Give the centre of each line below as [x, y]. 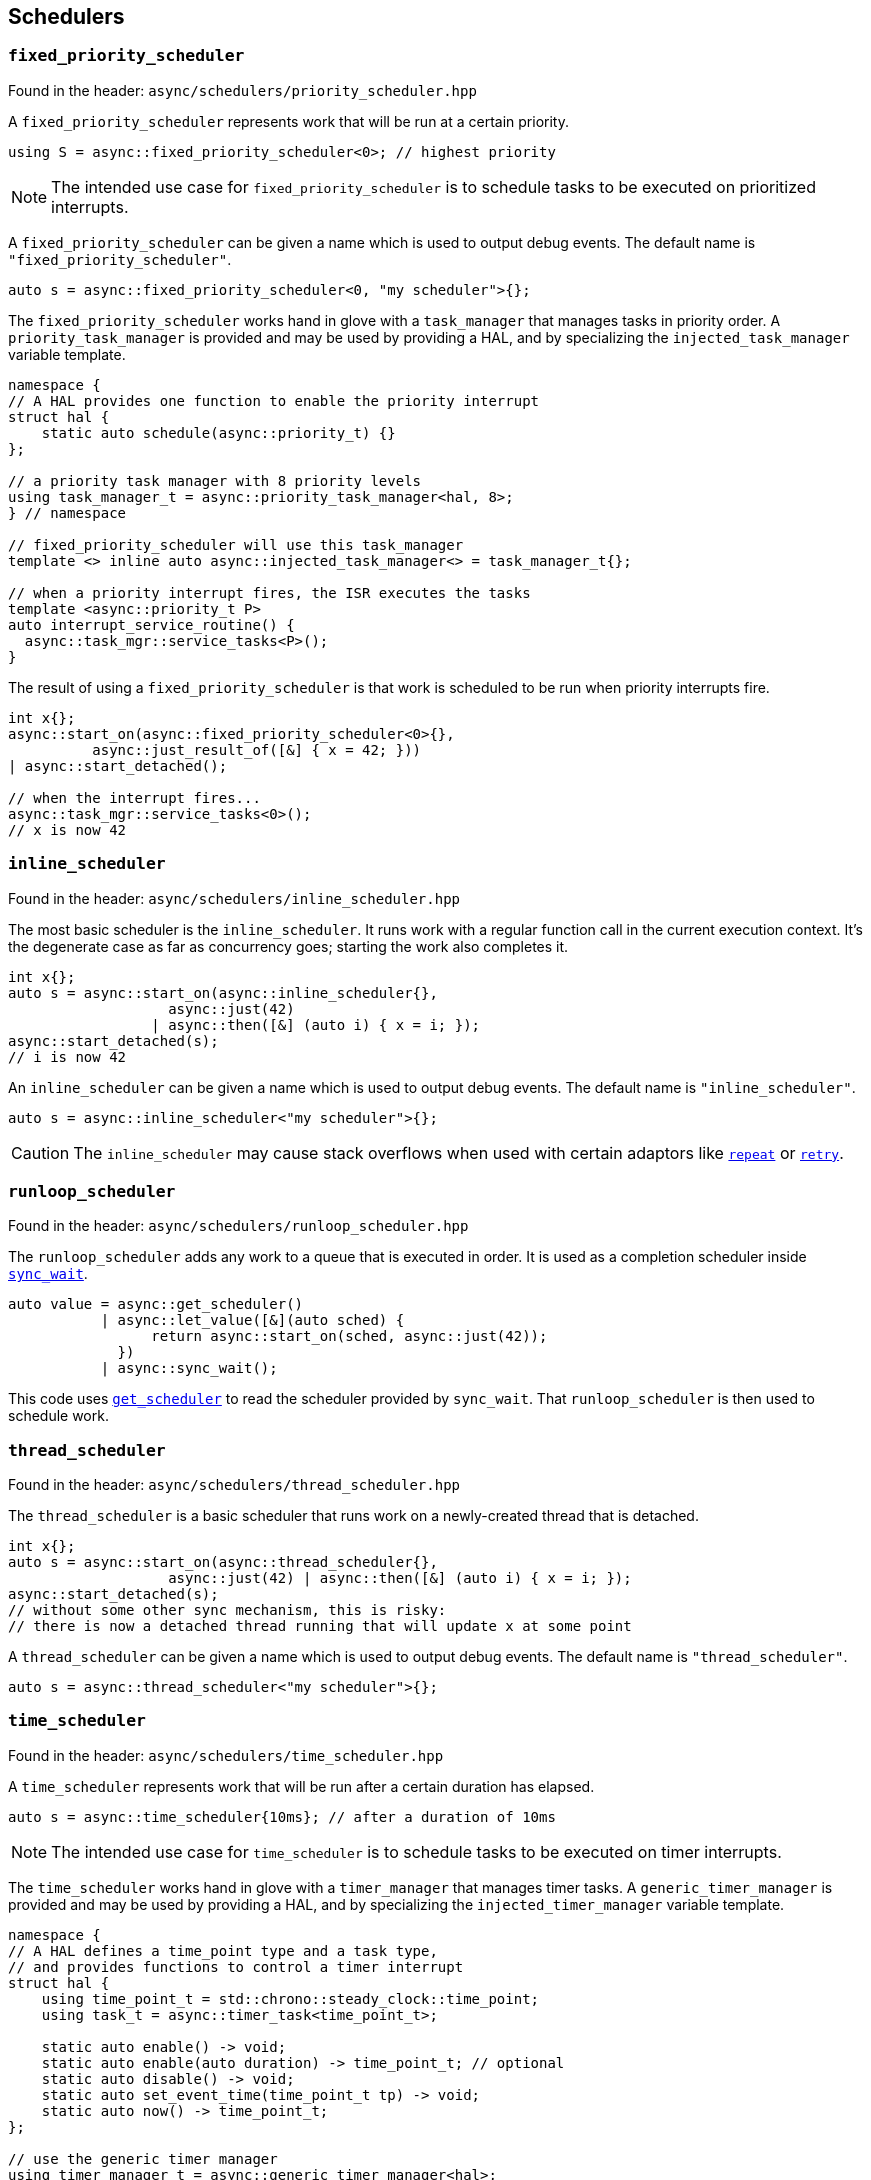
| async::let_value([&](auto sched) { [252, 1320]
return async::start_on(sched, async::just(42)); [349, 1336]
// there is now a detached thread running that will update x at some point [320, 1626]
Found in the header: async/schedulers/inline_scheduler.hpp [234, 898]
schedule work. [58, 1416]
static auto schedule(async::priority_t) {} [218, 432]
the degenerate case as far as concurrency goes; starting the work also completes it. [288, 946]
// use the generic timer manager [143, 2158]
